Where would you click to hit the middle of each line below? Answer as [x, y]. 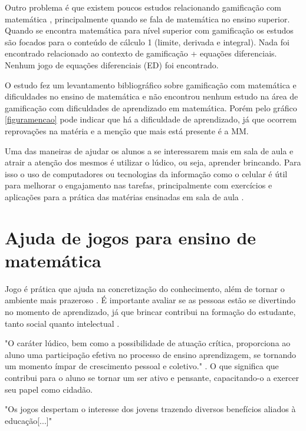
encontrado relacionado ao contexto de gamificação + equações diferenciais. [141, 53]
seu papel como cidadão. [49, 389]
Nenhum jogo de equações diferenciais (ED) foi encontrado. [112, 64]
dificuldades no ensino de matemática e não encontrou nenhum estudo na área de [152, 96]
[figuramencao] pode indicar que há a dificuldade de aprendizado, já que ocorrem [151, 119]
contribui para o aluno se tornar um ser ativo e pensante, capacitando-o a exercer [152, 377]
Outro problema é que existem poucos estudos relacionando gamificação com [143, 7]
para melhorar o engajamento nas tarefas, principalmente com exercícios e [139, 185]
